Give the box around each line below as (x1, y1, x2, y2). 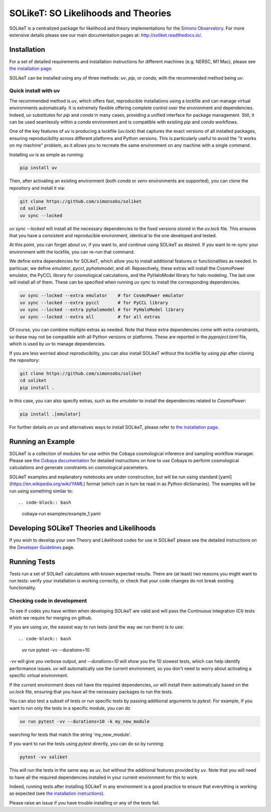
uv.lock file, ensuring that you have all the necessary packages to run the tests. (9, 689, 173, 695)
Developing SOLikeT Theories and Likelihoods (9, 524, 156, 533)
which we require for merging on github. (9, 615, 93, 621)
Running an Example (9, 437, 75, 446)
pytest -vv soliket (20, 754, 68, 760)
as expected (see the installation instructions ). (9, 790, 105, 796)
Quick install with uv (9, 87, 60, 94)
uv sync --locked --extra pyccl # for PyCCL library (20, 300, 168, 306)
